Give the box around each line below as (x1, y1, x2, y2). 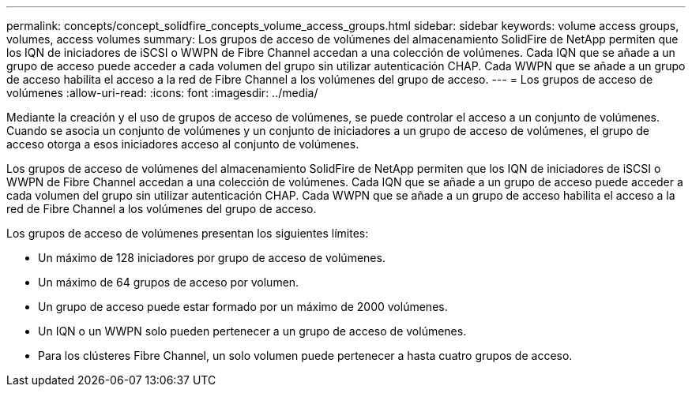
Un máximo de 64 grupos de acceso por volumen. (38, 275, 299, 289)
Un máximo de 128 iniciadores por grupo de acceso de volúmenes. (38, 251, 385, 264)
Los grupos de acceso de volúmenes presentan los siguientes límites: (6, 226, 369, 240)
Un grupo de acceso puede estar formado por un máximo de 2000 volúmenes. (38, 300, 448, 313)
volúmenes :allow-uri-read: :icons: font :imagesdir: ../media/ (6, 86, 318, 99)
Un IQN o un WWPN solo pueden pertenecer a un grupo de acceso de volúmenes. (38, 324, 467, 338)
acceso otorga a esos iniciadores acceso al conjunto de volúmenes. (6, 137, 359, 151)
